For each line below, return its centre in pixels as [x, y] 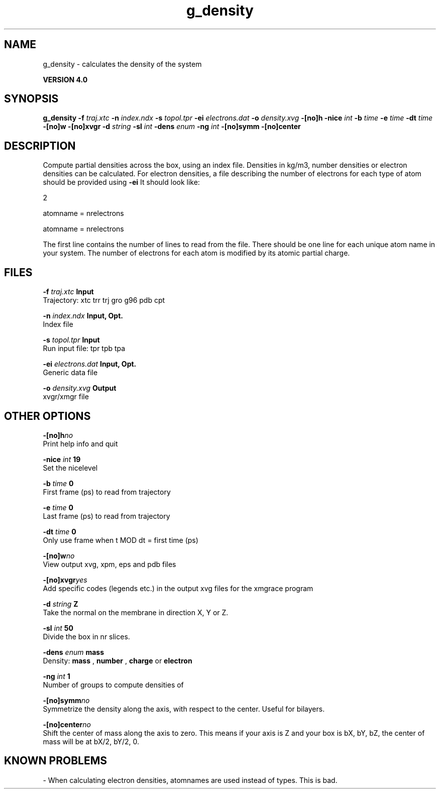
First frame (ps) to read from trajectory [107, 492]
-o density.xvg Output [80, 388]
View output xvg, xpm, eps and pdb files [109, 564]
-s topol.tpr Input [71, 340]
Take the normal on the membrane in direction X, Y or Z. [136, 612]
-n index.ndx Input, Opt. [83, 316]
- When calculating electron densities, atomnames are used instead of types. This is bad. [190, 780]
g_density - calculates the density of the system [122, 64]
